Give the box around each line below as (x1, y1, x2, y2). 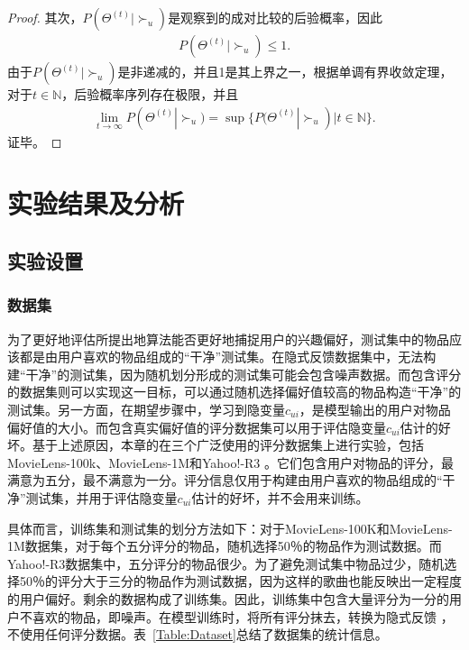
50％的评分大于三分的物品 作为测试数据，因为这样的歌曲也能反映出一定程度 (19, 572, 462, 590)
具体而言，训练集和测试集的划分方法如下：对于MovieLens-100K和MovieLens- (7, 518, 453, 537)
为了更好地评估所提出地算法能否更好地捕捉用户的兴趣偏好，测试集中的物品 (7, 329, 449, 348)
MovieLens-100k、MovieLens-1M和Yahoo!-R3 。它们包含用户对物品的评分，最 (7, 453, 455, 471)
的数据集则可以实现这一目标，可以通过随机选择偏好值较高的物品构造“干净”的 (7, 382, 462, 401)
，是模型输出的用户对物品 (299, 400, 451, 418)
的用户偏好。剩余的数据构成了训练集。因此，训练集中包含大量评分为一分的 (7, 589, 449, 608)
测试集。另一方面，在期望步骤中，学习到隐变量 (7, 400, 285, 418)
